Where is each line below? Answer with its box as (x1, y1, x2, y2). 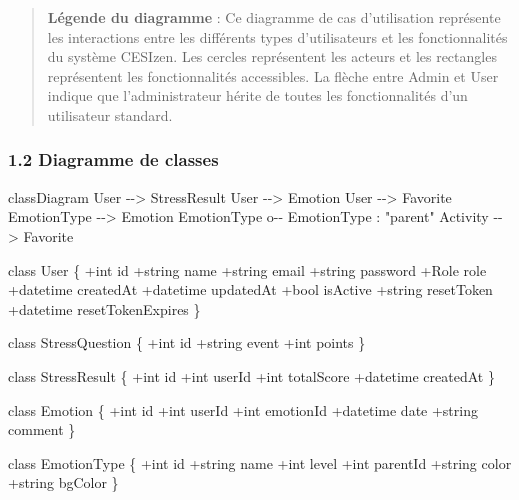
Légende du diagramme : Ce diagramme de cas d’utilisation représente (47, 7, 501, 27)
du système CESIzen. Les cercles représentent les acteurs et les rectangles (47, 46, 497, 67)
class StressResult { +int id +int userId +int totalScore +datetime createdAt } (8, 365, 495, 386)
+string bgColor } (8, 472, 119, 493)
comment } (8, 419, 76, 440)
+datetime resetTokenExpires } (8, 298, 201, 319)
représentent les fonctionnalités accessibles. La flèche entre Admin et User (47, 65, 499, 86)
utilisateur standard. (47, 104, 173, 125)
